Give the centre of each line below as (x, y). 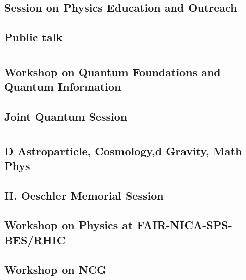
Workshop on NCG (55, 269)
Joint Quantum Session (66, 116)
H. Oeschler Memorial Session (84, 195)
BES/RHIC (35, 239)
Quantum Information (63, 87)
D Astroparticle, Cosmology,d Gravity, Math (123, 151)
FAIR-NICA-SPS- (184, 225)
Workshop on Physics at (69, 225)
